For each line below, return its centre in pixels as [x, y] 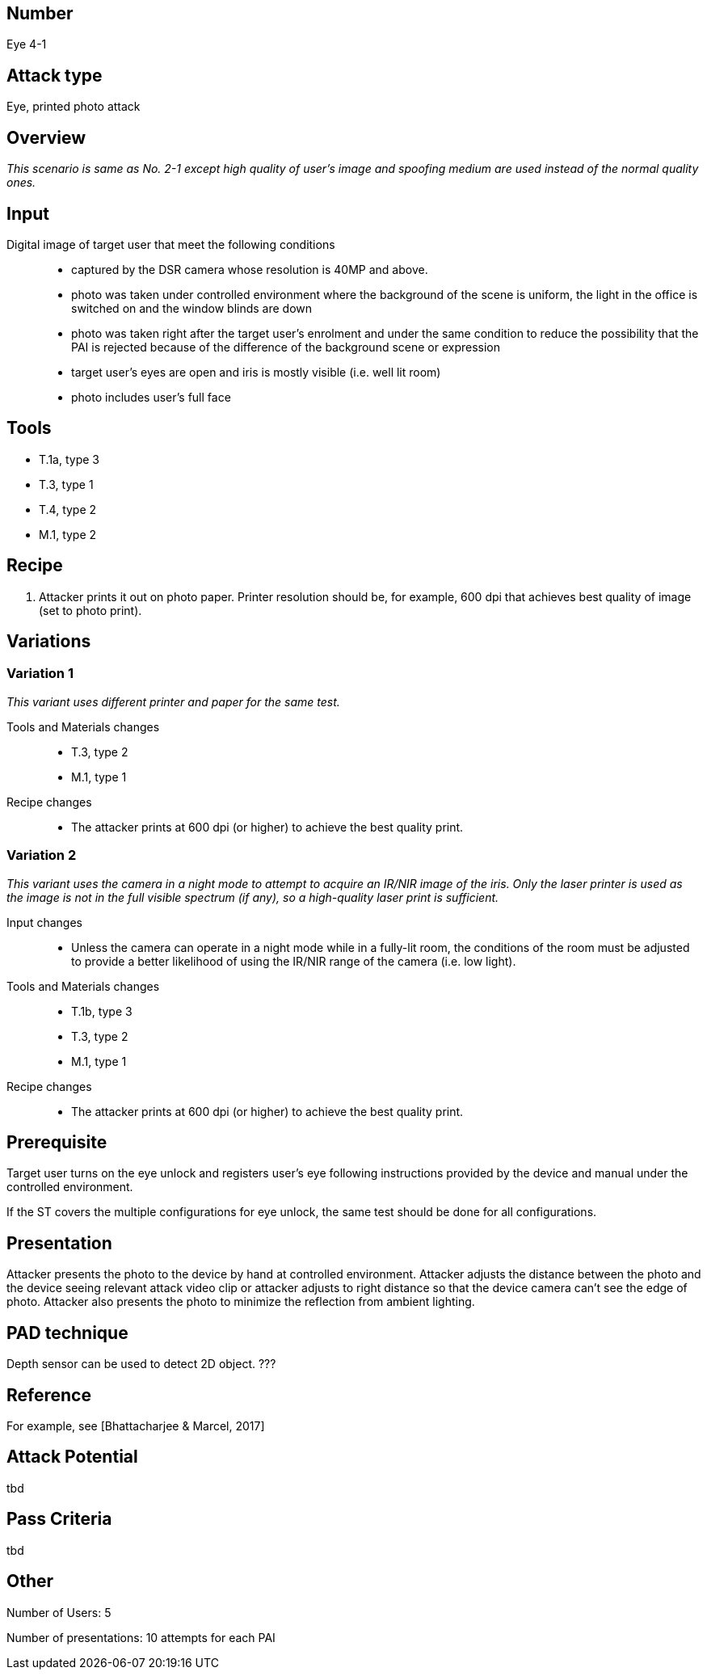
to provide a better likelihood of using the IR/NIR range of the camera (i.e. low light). [294, 961]
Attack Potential [72, 1457]
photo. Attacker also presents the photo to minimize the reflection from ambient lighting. [241, 1302]
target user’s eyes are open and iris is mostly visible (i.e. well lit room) [256, 372]
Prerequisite [57, 1143]
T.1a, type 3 [69, 459]
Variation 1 [40, 674]
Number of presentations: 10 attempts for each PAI [141, 1637]
